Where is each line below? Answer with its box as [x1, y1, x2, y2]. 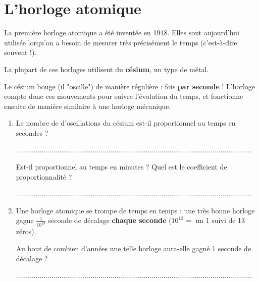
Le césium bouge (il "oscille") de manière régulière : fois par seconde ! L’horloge [4, 81, 255, 91]
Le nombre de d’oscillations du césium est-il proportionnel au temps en [16, 118, 236, 128]
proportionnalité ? [16, 171, 72, 182]
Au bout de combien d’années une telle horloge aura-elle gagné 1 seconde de [16, 243, 251, 253]
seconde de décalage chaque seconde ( [48, 215, 172, 225]
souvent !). [4, 47, 37, 58]
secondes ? [16, 127, 48, 138]
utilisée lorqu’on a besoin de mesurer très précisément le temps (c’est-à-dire [4, 37, 237, 47]
